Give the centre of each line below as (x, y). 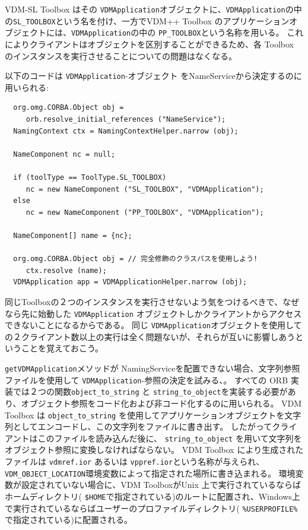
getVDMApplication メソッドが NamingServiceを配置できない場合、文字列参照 (153, 368)
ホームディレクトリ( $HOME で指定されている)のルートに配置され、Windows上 (153, 496)
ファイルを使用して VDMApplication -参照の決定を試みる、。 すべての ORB (147, 380)
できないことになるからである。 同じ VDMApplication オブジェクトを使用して (153, 325)
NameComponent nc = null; (64, 154)
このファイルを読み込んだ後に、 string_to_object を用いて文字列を (170, 438)
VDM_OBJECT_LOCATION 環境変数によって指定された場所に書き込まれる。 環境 (150, 473)
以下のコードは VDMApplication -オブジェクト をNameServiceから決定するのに (153, 76)
